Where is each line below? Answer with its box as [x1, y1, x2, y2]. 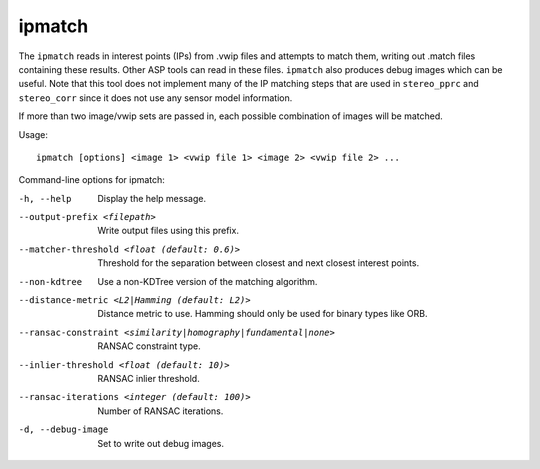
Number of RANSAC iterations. [97, 405, 224, 417]
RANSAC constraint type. [97, 340, 201, 352]
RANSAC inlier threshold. [97, 372, 200, 384]
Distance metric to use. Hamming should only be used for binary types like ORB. [97, 308, 428, 320]
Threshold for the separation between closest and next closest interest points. [97, 257, 420, 269]
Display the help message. [97, 192, 207, 204]
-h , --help [18, 193, 72, 204]
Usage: [18, 128, 49, 140]
